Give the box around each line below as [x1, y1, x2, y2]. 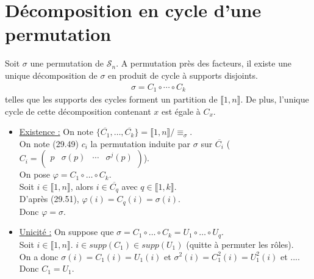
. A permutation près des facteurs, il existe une [116, 57, 291, 70]
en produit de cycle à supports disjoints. [108, 68, 258, 81]
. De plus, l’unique [240, 92, 309, 105]
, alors [70, 179, 94, 192]
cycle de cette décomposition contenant [5, 104, 151, 117]
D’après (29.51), [19, 192, 79, 205]
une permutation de [30, 57, 104, 70]
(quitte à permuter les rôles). [186, 237, 294, 250]
